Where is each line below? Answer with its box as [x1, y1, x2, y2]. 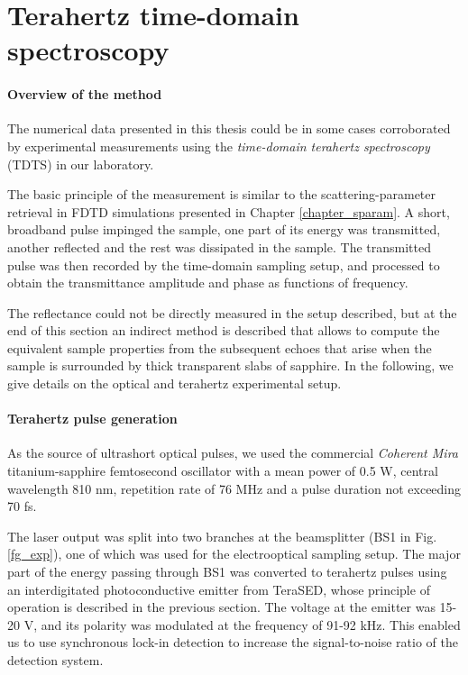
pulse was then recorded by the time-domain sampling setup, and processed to [7, 255, 440, 274]
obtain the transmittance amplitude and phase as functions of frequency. [7, 273, 408, 292]
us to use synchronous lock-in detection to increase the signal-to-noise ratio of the [7, 633, 458, 652]
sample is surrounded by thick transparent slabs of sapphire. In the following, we [7, 356, 454, 375]
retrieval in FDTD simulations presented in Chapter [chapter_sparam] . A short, [7, 202, 450, 221]
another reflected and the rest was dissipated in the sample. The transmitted [7, 237, 431, 256]
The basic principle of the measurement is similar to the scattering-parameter [7, 185, 436, 204]
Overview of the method [7, 85, 162, 104]
